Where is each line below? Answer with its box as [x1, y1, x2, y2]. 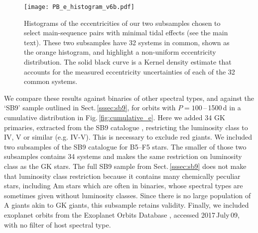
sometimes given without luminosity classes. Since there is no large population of [4, 190, 251, 200]
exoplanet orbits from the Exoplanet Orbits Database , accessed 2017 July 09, [4, 209, 240, 220]
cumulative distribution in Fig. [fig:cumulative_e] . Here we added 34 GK [4, 112, 225, 122]
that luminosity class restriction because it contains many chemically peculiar [4, 170, 241, 181]
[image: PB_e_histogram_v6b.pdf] [24, 3, 134, 10]
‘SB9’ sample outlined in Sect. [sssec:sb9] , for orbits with [4, 102, 176, 113]
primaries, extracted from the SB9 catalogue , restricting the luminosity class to [4, 122, 248, 132]
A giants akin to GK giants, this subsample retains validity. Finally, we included [4, 200, 249, 210]
